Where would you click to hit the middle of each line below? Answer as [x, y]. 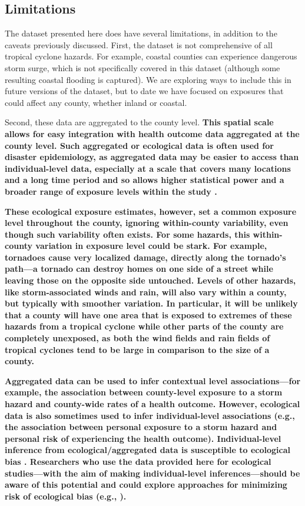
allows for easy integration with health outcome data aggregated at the [152, 133]
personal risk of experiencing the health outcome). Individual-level [143, 438]
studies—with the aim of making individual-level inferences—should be [152, 473]
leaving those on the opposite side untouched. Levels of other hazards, [150, 280]
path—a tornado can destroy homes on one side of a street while [139, 269]
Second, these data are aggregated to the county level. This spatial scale [139, 122]
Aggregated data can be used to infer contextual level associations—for [153, 380]
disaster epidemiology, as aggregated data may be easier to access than [152, 157]
